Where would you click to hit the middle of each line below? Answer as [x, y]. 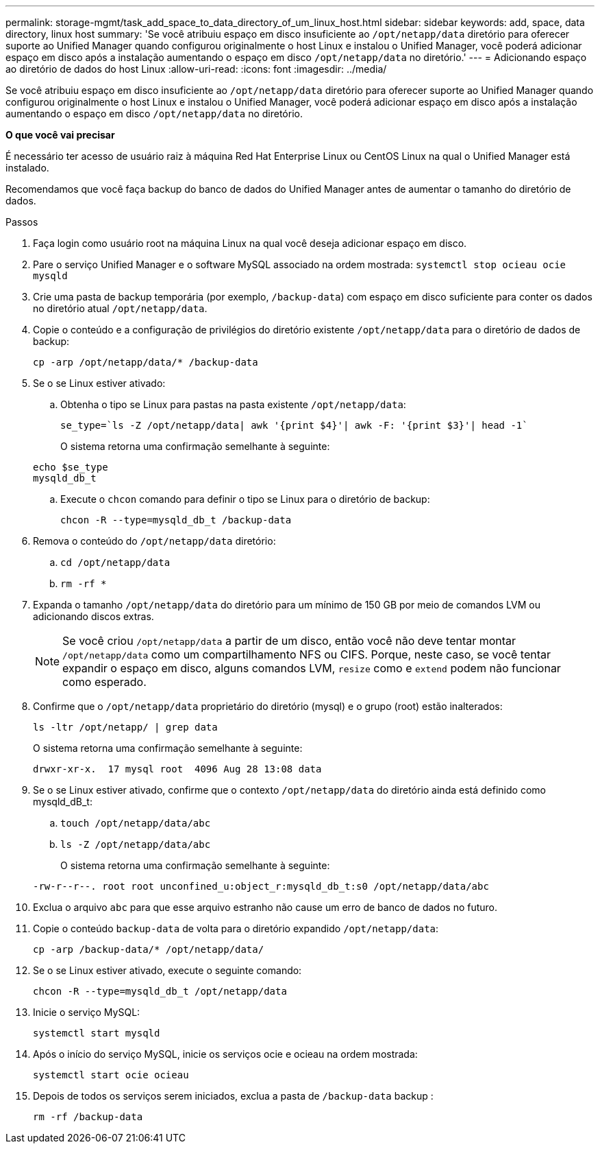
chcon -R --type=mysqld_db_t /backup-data [176, 520]
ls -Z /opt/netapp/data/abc [136, 844]
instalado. [27, 168]
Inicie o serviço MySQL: [87, 1012]
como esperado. [104, 682]
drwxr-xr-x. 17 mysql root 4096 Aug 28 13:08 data [177, 769]
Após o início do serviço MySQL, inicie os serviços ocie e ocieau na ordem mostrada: [225, 1054]
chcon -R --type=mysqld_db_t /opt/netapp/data [160, 991]
